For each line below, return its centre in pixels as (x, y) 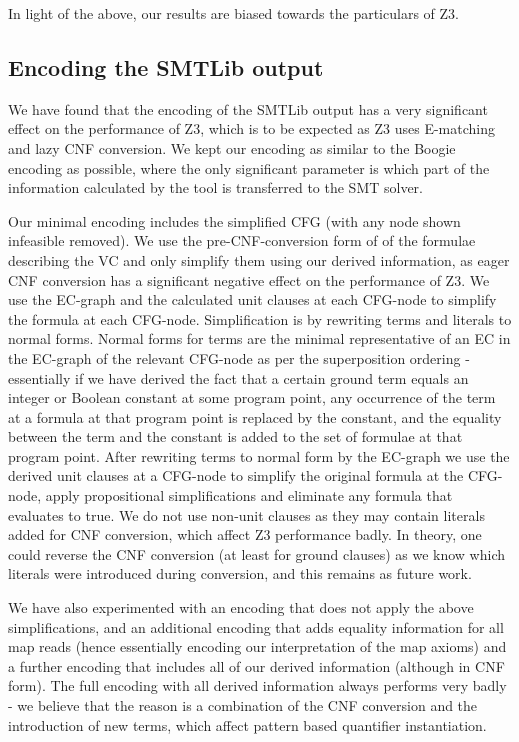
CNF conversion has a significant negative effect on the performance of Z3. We (249, 279)
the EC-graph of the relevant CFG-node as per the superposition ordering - (239, 357)
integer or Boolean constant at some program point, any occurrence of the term (252, 397)
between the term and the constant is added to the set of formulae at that (235, 436)
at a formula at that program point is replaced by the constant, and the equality (255, 416)
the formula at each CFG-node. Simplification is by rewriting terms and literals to (260, 318)
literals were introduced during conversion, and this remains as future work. (240, 573)
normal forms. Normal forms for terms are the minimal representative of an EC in (259, 338)
